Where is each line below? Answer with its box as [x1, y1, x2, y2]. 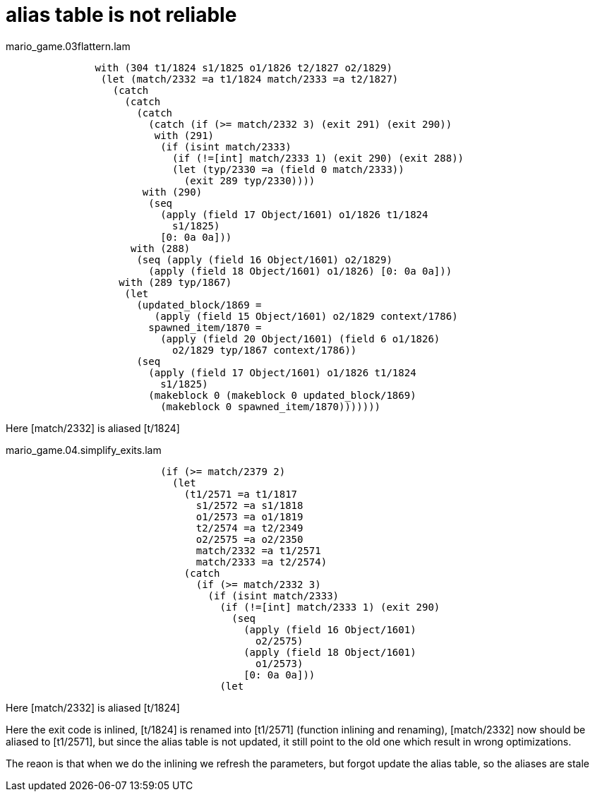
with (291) [154, 129, 215, 141]
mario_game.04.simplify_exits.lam [6, 443, 162, 456]
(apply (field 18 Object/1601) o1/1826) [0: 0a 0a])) [148, 265, 452, 277]
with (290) [142, 186, 203, 198]
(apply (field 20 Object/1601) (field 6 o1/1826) [160, 332, 440, 344]
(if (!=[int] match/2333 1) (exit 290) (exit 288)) [172, 152, 464, 164]
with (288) [131, 242, 191, 254]
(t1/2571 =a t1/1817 [184, 488, 298, 500]
